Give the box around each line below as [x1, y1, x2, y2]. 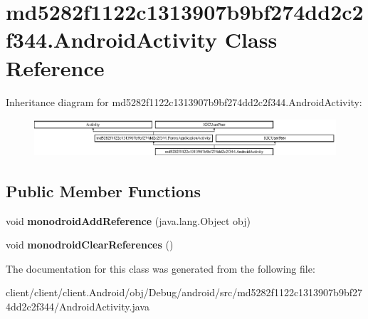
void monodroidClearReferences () [6, 237, 174, 252]
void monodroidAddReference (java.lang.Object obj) [6, 213, 251, 228]
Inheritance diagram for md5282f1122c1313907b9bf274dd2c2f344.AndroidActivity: [6, 94, 362, 109]
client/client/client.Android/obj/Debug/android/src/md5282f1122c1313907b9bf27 [6, 285, 362, 300]
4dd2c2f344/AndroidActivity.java [6, 298, 149, 313]
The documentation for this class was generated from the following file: [6, 261, 315, 276]
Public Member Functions [6, 179, 201, 202]
